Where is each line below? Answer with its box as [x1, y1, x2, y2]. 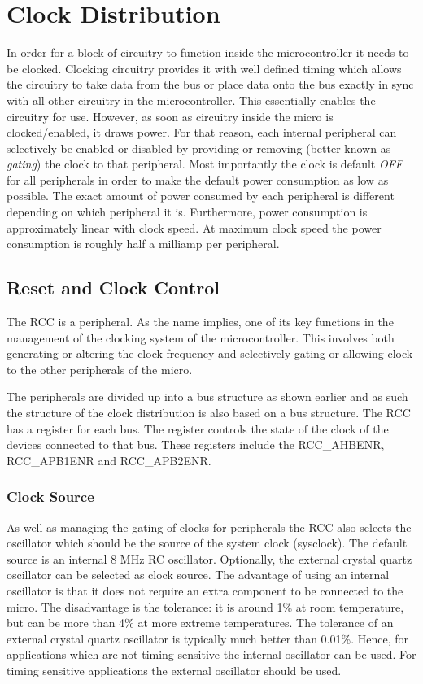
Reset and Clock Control [7, 275, 220, 300]
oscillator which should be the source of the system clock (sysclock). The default [7, 534, 408, 551]
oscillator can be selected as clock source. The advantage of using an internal [7, 566, 390, 583]
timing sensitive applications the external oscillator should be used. [7, 661, 342, 678]
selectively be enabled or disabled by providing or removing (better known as [7, 139, 391, 156]
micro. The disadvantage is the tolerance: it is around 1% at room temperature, [7, 598, 404, 615]
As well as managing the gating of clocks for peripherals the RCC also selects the [7, 518, 412, 535]
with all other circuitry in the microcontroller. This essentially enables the [7, 91, 376, 108]
